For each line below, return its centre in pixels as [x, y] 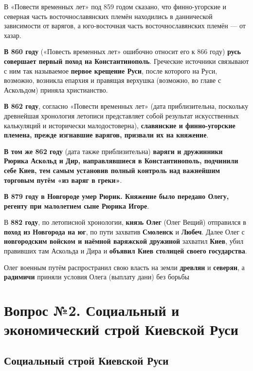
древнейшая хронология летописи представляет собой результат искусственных [121, 115]
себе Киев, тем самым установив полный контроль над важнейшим [112, 170]
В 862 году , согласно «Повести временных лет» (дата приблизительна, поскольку [126, 106]
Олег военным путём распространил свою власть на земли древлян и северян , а [124, 267]
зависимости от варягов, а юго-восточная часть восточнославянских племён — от [125, 26]
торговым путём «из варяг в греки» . [63, 180]
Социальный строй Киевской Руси [86, 360]
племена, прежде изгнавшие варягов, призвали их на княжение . [106, 135]
